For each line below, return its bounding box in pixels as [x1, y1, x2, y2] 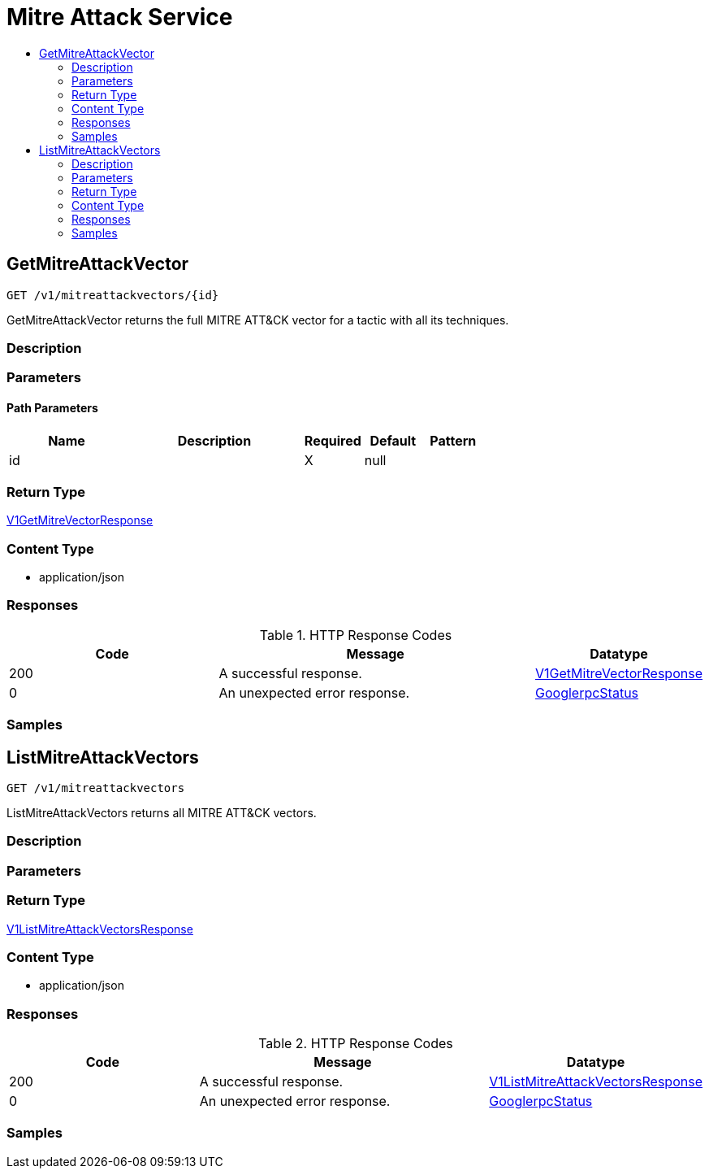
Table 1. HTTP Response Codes [259, 626, 452, 643]
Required [304, 432, 361, 449]
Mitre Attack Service [6, 3, 233, 31]
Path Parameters [6, 400, 98, 415]
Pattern [430, 432, 477, 449]
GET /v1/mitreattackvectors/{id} [6, 288, 219, 302]
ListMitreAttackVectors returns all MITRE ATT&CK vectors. [6, 806, 317, 820]
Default [370, 432, 417, 449]
